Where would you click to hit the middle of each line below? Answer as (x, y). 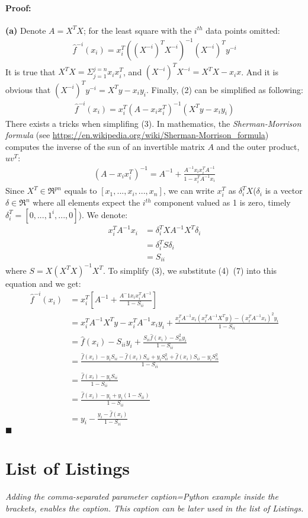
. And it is (260, 71)
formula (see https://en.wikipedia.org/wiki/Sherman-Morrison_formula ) (137, 135)
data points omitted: (243, 30)
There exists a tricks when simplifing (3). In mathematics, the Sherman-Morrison (153, 123)
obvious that (28, 89)
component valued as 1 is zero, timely (222, 202)
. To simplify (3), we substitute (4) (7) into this (190, 270)
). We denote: (103, 214)
